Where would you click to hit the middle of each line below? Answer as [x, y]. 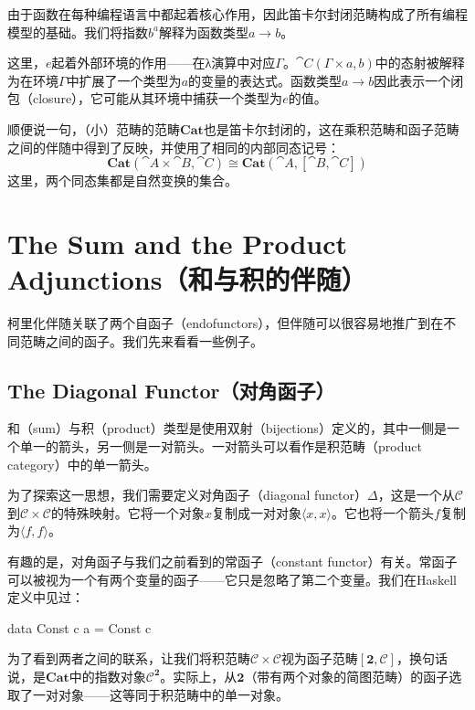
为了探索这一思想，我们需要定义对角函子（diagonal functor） [188, 495]
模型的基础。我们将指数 [78, 32]
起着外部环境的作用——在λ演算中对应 [164, 63]
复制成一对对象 [256, 512]
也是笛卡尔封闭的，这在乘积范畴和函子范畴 [331, 128]
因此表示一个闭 [419, 80]
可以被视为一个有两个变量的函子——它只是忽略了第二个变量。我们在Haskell [232, 579]
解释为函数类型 [203, 32]
